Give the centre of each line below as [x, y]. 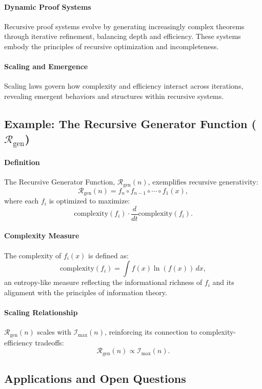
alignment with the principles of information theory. [86, 292]
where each [22, 201]
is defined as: [108, 255]
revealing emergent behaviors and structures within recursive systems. [114, 96]
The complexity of [33, 255]
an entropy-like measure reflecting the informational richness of [103, 282]
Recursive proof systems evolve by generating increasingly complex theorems [124, 26]
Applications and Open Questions [95, 378]
